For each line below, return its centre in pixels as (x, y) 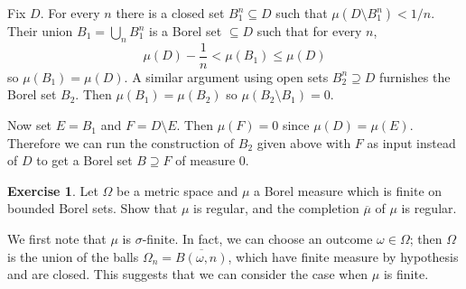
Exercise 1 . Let (53, 190)
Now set (30, 125)
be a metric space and (177, 190)
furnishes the (415, 76)
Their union (40, 31)
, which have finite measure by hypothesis (343, 256)
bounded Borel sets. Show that (93, 208)
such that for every (309, 31)
